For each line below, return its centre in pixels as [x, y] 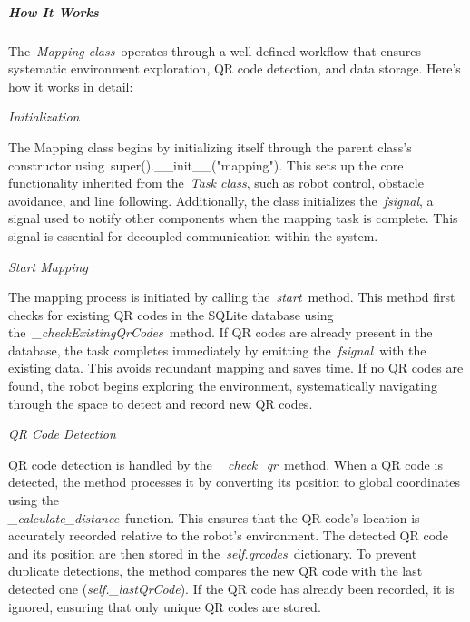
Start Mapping [48, 266]
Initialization [44, 117]
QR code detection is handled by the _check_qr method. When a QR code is [225, 464]
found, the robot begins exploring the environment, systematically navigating [223, 386]
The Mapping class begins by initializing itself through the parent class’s [210, 146]
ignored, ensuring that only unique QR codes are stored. [165, 606]
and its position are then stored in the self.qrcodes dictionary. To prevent [213, 553]
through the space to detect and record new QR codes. [161, 403]
